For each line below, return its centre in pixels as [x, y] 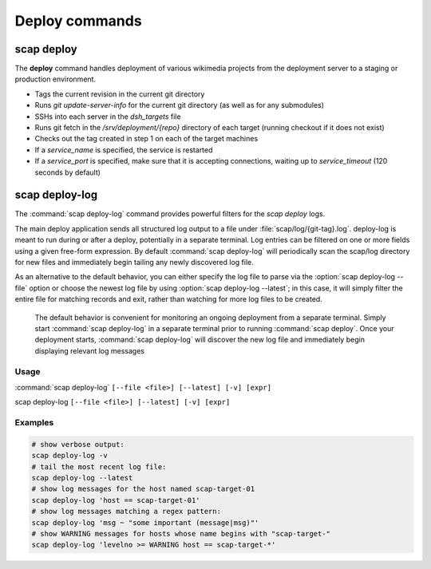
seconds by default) [68, 172]
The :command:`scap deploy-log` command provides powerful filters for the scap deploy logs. [170, 214]
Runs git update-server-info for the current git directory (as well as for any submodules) [180, 105]
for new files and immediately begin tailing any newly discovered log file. [134, 263]
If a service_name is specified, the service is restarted [124, 150]
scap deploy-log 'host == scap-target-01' [116, 500]
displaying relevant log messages [90, 350]
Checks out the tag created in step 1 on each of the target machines [146, 139]
